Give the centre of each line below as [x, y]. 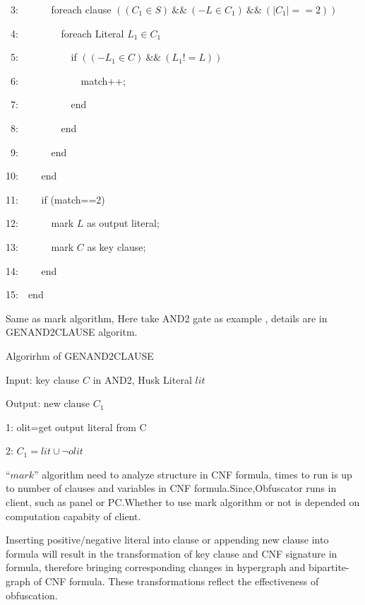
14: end [31, 270]
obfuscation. [32, 595]
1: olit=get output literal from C [76, 427]
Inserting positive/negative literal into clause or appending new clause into [167, 540]
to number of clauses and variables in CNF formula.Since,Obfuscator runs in [171, 488]
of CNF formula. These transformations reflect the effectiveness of [176, 581]
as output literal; [123, 223]
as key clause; [116, 246]
